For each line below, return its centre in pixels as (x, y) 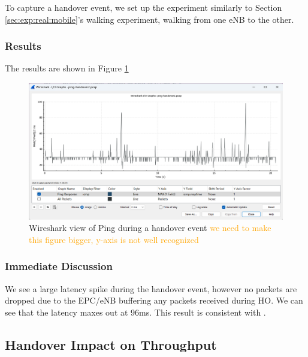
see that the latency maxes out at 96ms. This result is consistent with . (135, 312)
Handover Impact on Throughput (111, 344)
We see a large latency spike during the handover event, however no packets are (151, 288)
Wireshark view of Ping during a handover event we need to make (150, 228)
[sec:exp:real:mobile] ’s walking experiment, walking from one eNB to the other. (150, 19)
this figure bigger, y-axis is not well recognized (114, 239)
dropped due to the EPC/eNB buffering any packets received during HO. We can (154, 300)
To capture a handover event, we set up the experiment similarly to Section (144, 7)
